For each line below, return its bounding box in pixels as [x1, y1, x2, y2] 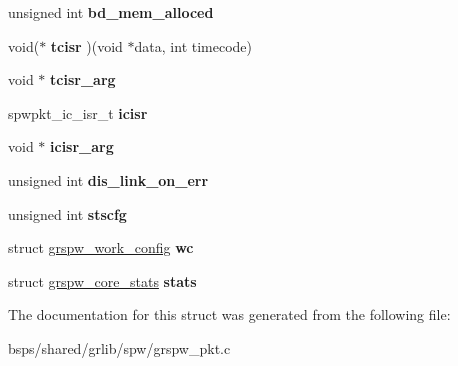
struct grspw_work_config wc [8, 237, 194, 258]
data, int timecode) [134, 35, 253, 56]
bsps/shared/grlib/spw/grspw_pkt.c [8, 337, 231, 358]
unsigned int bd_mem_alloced [8, 2, 214, 22]
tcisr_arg [50, 69, 116, 90]
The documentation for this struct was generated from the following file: [8, 304, 451, 325]
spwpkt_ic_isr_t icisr [8, 102, 148, 123]
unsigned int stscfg [8, 203, 127, 224]
